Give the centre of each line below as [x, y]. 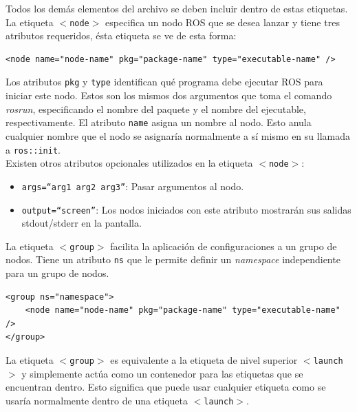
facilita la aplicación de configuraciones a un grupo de [224, 246]
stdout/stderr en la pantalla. [82, 223]
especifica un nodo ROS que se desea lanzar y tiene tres [223, 22]
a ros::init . [33, 149]
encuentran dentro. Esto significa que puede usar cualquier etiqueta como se [166, 387]
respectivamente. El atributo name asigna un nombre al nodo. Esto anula [159, 122]
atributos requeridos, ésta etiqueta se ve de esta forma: [121, 35]
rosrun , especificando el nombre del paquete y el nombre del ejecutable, [156, 109]
